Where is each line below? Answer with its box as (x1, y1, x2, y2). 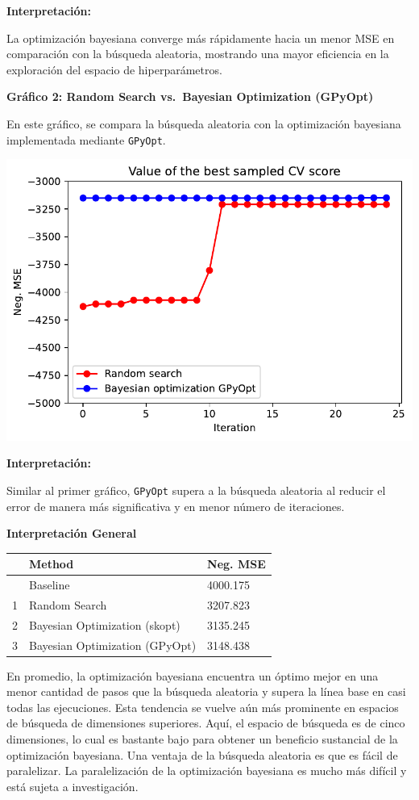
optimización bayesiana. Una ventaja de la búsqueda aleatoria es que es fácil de (6, 746, 398, 763)
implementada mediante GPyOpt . (6, 131, 166, 148)
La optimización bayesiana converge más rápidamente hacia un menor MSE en (6, 29, 395, 46)
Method (29, 555, 74, 572)
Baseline (29, 576, 70, 593)
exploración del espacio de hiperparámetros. (6, 61, 222, 77)
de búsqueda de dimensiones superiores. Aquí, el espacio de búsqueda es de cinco (6, 714, 405, 731)
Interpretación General (6, 525, 137, 542)
